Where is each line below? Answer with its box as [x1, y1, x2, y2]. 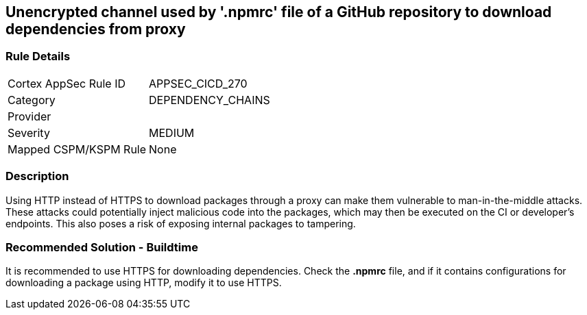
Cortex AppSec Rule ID [8, 76, 126, 90]
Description [5, 169, 69, 184]
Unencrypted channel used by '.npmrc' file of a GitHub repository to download [5, 3, 552, 21]
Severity [8, 125, 50, 140]
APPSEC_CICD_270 [149, 76, 248, 90]
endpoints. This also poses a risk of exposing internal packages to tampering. [5, 217, 356, 229]
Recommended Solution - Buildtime [5, 240, 198, 254]
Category [8, 92, 56, 107]
